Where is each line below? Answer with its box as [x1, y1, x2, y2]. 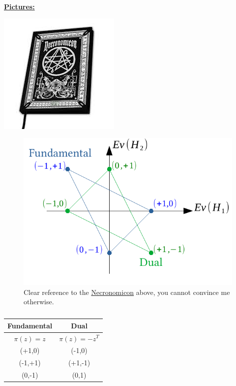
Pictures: [4, 1, 35, 11]
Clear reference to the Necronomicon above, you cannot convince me [24, 287, 230, 297]
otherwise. [24, 296, 54, 307]
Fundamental [7, 320, 53, 330]
